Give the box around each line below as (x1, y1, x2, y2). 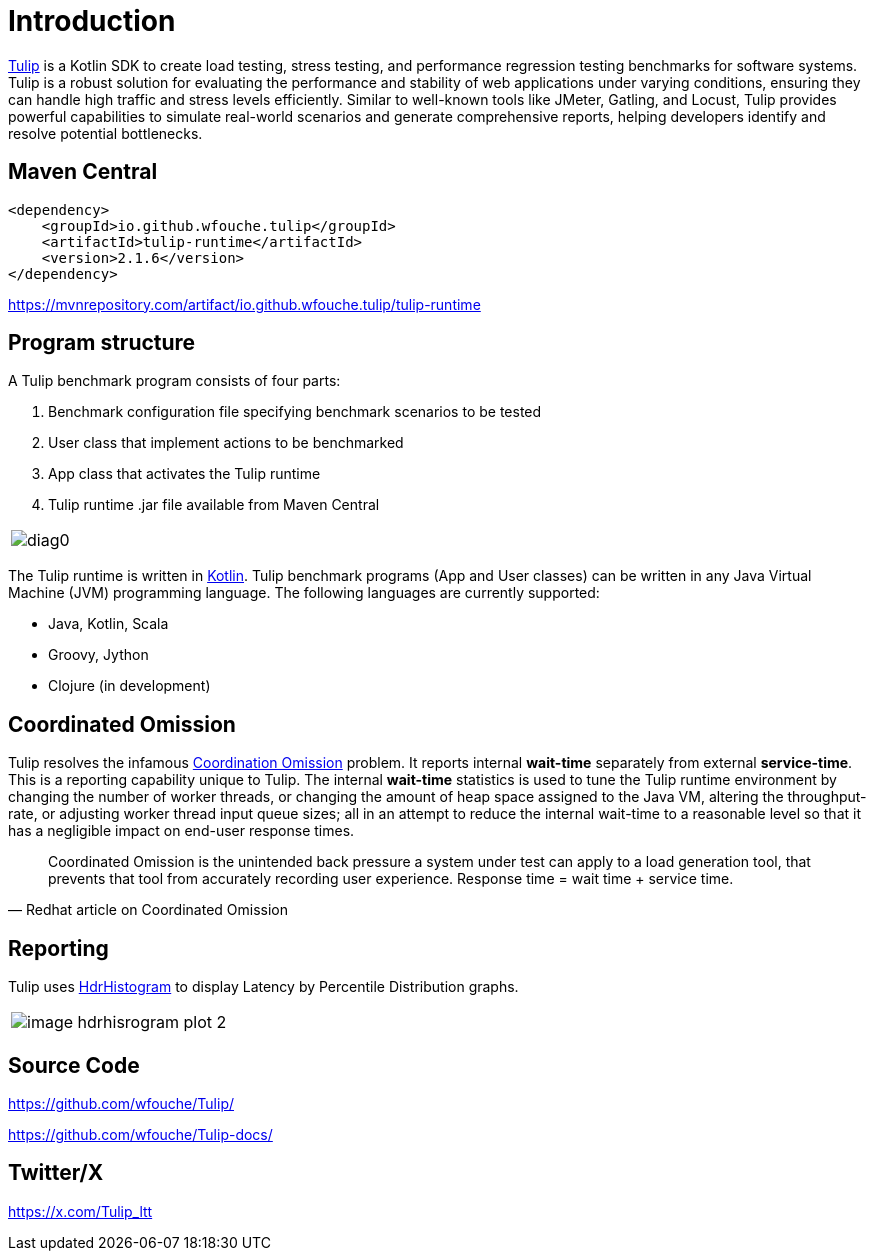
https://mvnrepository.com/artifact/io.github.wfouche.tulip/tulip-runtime (8, 295, 481, 313)
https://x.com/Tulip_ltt (8, 1202, 153, 1220)
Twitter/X (8, 1160, 104, 1186)
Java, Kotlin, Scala (48, 615, 169, 633)
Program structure (8, 330, 196, 356)
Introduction (8, 4, 176, 38)
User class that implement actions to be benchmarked (48, 434, 404, 452)
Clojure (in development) (48, 677, 211, 695)
